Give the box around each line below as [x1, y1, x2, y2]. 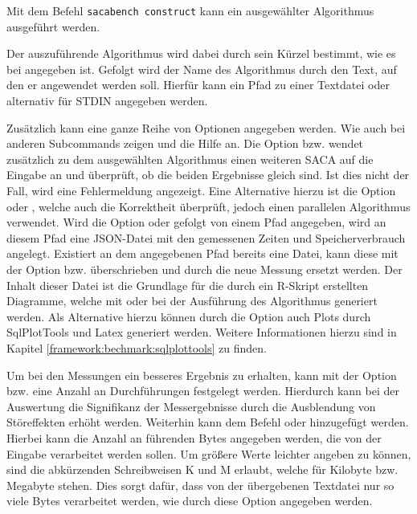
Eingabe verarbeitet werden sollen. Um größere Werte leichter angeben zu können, [6, 445, 411, 462]
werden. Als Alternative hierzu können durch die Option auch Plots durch [6, 308, 371, 324]
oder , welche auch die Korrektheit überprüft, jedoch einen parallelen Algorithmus [6, 198, 411, 214]
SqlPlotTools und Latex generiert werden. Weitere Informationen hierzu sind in [6, 324, 397, 341]
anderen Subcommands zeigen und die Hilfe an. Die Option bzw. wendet [6, 135, 364, 152]
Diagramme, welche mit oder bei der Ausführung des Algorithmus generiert [6, 292, 378, 309]
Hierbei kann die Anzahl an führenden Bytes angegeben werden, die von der [6, 429, 382, 446]
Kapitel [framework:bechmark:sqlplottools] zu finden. [6, 339, 267, 356]
